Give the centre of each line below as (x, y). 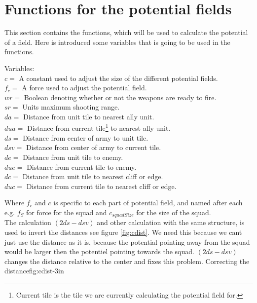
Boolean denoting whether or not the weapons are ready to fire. (120, 97)
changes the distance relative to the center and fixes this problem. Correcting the (127, 261)
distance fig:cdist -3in (34, 271)
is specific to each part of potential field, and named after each (148, 203)
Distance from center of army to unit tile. (86, 137)
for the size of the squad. (174, 212)
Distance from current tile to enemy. (82, 167)
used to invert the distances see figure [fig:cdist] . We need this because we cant (123, 232)
